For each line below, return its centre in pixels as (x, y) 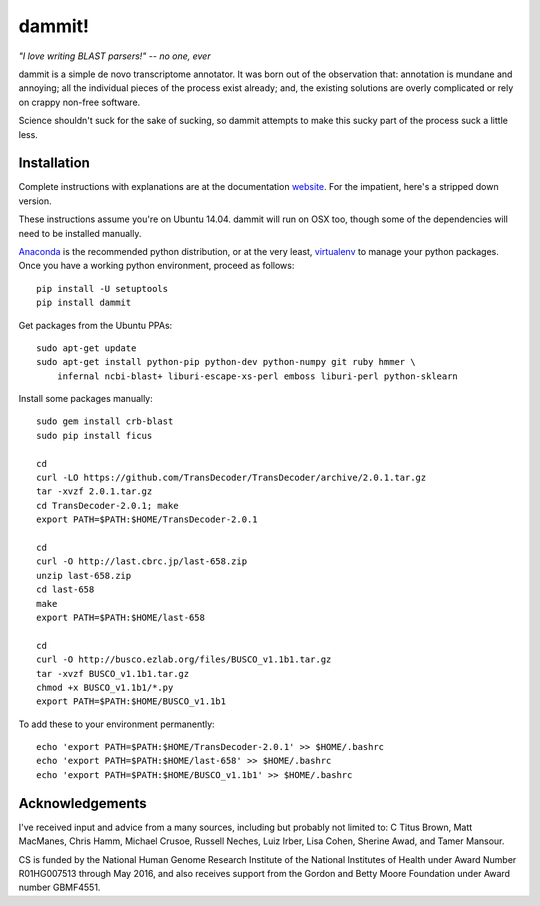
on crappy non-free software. (79, 102)
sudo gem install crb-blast (105, 421)
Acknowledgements (82, 803)
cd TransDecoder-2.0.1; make (107, 505)
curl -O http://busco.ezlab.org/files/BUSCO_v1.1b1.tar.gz (184, 659)
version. (35, 201)
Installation (54, 163)
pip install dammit (84, 303)
